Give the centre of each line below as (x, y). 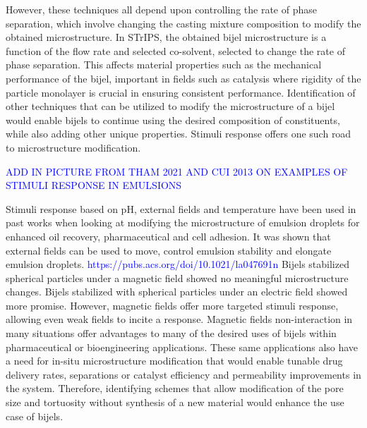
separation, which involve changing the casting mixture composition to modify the (183, 23)
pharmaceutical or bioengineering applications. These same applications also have (182, 347)
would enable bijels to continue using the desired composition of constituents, (173, 120)
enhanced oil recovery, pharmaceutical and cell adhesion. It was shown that (168, 236)
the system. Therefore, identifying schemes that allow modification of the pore (175, 388)
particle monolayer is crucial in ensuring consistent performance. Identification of (181, 92)
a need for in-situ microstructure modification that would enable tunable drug (174, 361)
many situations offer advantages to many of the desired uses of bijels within (171, 333)
